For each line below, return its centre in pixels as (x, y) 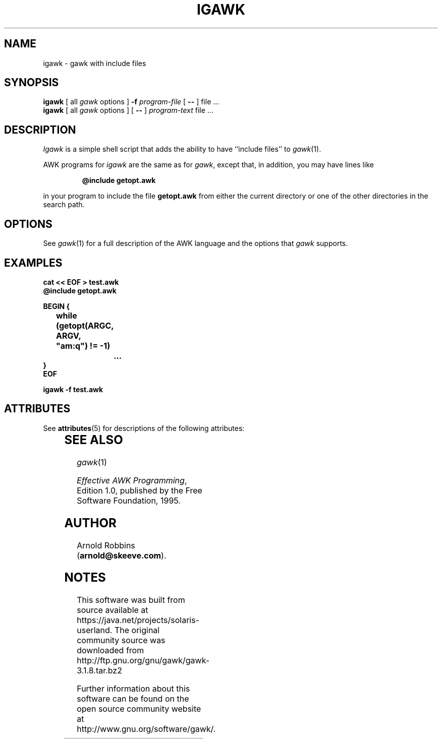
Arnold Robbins (106, 545)
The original (137, 630)
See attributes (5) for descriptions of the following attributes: (144, 428)
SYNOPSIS (32, 83)
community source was (121, 640)
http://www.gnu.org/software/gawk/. (146, 729)
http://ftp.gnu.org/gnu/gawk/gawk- (143, 661)
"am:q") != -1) (83, 346)
